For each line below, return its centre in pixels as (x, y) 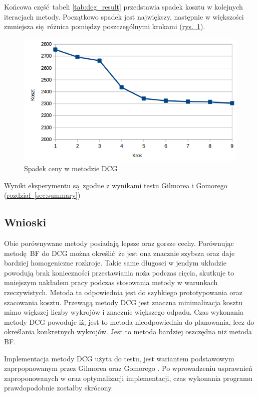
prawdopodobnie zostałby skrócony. (59, 388)
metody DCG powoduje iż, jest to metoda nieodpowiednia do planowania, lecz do (129, 321)
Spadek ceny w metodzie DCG (71, 168)
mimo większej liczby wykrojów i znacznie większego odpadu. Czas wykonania (124, 312)
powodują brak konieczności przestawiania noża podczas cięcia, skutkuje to (119, 272)
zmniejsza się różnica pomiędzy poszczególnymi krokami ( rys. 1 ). (105, 26)
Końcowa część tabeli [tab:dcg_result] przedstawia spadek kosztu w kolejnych (123, 7)
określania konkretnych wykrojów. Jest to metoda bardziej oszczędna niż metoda (128, 332)
